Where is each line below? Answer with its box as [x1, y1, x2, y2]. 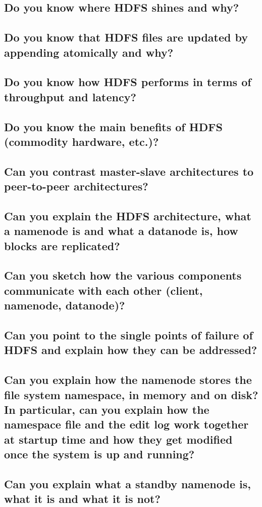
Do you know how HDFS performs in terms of [4, 74, 251, 90]
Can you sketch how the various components [4, 267, 242, 283]
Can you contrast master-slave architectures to [4, 163, 254, 179]
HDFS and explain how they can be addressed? [4, 342, 257, 358]
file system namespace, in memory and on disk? [4, 386, 258, 402]
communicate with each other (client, [4, 282, 203, 298]
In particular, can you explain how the [4, 401, 209, 417]
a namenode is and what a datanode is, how [4, 223, 238, 239]
